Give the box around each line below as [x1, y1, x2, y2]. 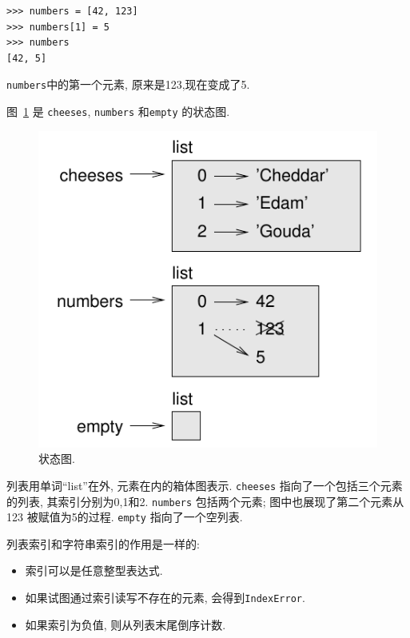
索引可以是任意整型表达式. [25, 562, 163, 579]
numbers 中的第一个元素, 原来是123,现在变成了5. [6, 76, 250, 93]
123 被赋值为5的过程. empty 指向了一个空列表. [6, 508, 243, 525]
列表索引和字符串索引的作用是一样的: [6, 535, 200, 552]
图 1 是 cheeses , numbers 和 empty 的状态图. [6, 103, 230, 120]
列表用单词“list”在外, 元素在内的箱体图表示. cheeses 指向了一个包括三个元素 [6, 477, 403, 493]
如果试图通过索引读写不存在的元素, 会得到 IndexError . [25, 589, 305, 606]
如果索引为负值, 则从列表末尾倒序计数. [25, 616, 226, 632]
